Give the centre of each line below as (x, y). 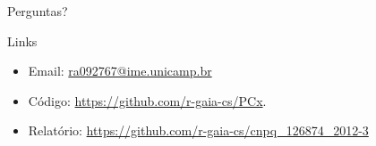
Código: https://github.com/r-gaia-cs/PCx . (147, 100)
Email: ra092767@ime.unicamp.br (120, 71)
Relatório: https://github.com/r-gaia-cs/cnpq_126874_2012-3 (198, 130)
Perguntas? (38, 11)
